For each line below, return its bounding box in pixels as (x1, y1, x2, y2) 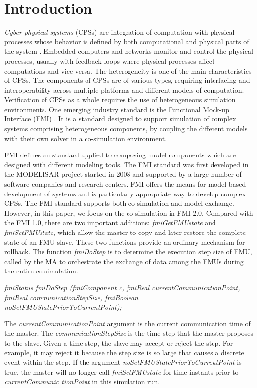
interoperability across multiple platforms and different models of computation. (4, 84, 244, 95)
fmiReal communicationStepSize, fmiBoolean (4, 292, 138, 302)
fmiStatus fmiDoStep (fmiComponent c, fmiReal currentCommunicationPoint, (4, 282, 240, 292)
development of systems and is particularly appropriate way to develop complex (4, 188, 246, 198)
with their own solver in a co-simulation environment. (4, 133, 167, 143)
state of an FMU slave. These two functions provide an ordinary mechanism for (4, 236, 245, 247)
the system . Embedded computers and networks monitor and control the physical (4, 46, 253, 56)
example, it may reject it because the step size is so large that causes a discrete (4, 347, 244, 357)
